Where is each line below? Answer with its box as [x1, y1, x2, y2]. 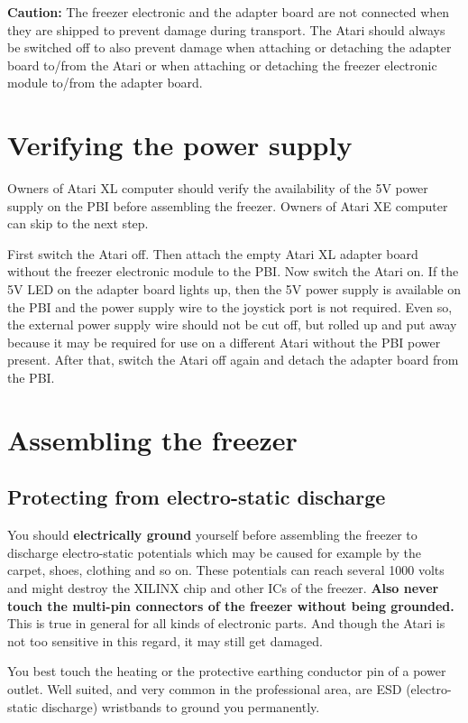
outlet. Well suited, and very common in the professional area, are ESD [7, 679, 402, 698]
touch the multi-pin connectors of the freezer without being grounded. [7, 596, 454, 615]
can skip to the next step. [7, 214, 149, 233]
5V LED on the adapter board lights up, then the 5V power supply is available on [7, 280, 462, 299]
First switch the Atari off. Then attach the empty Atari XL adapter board [7, 244, 418, 263]
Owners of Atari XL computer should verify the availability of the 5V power [7, 179, 428, 198]
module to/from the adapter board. [7, 73, 203, 92]
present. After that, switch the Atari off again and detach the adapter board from [7, 350, 459, 369]
